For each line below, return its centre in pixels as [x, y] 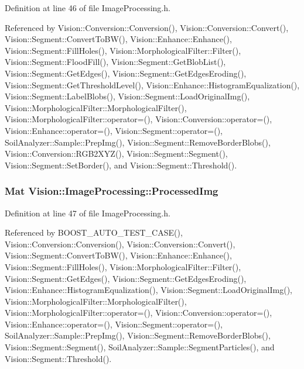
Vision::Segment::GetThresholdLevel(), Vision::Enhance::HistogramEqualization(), [152, 85]
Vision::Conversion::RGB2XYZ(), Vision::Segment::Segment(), [116, 154]
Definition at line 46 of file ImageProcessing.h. [88, 8]
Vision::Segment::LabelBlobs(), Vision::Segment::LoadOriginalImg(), [127, 96]
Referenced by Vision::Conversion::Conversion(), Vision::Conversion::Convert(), [147, 27]
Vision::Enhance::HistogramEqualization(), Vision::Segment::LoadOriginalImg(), [148, 290]
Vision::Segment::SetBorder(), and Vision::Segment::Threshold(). [121, 165]
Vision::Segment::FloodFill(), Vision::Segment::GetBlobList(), [115, 62]
